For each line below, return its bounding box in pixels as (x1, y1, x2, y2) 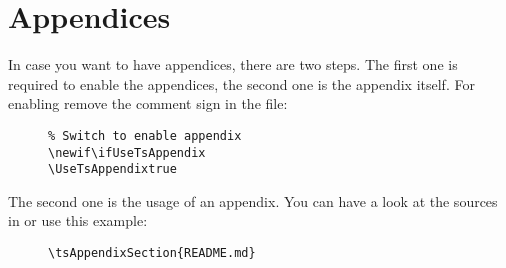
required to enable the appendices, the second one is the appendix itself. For (8, 73, 475, 94)
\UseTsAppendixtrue (48, 162, 177, 177)
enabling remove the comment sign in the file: (8, 93, 288, 114)
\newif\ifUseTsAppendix (48, 145, 206, 160)
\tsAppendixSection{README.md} (48, 246, 256, 261)
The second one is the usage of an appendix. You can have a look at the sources (8, 190, 498, 211)
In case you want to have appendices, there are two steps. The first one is (8, 54, 458, 75)
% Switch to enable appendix (48, 128, 242, 143)
